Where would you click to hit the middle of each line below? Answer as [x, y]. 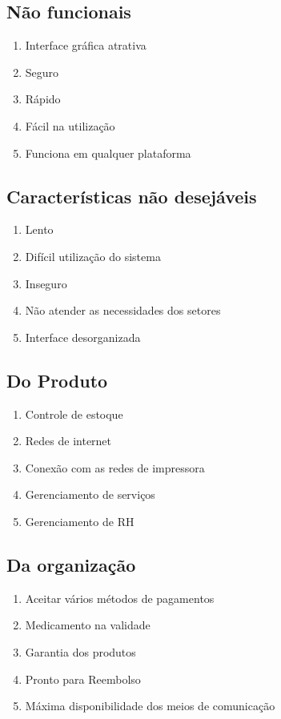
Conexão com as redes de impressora [115, 467]
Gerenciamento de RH [80, 521]
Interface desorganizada [83, 337]
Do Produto [57, 380]
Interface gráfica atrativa [86, 45]
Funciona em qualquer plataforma [108, 153]
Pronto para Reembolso [83, 679]
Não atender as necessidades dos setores [123, 310]
